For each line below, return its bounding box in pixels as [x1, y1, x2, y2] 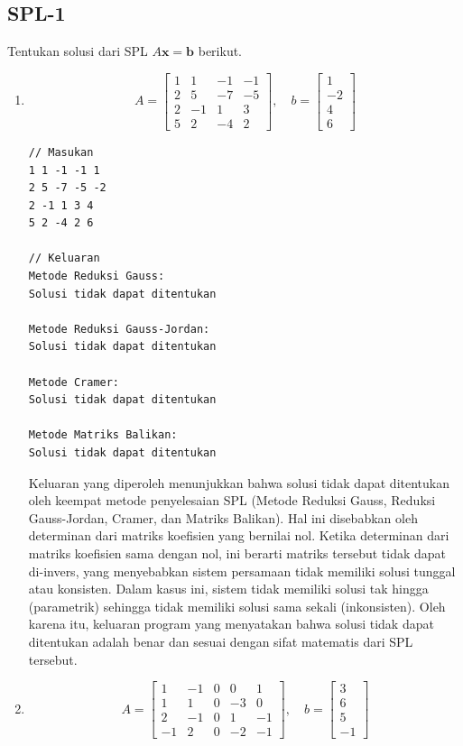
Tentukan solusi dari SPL [7, 41, 148, 60]
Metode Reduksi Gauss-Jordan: [28, 322, 210, 336]
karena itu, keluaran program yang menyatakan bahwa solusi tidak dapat [28, 614, 434, 633]
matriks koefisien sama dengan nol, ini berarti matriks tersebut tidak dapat [28, 543, 447, 562]
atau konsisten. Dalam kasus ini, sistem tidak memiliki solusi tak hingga [28, 579, 429, 598]
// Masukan [28, 145, 94, 159]
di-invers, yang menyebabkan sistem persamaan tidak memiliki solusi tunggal [28, 561, 456, 580]
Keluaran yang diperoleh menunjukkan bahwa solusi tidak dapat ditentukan [28, 473, 450, 492]
